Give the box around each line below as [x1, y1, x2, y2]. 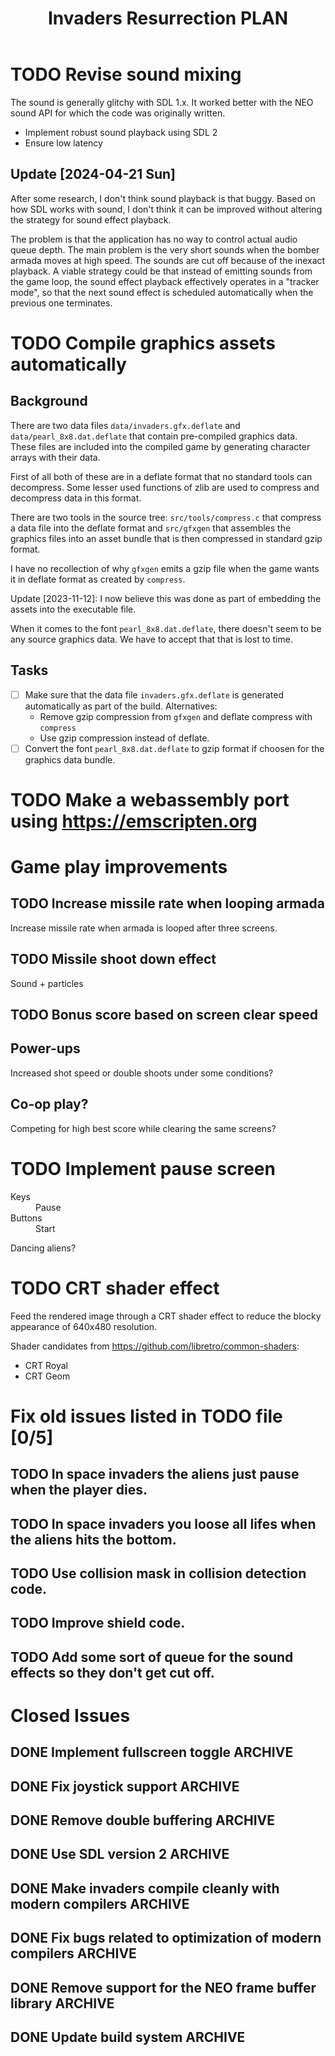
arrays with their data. [10, 451, 101, 463]
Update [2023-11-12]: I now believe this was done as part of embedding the [10, 592, 322, 604]
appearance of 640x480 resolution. [10, 1320, 158, 1332]
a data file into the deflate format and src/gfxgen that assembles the [10, 522, 292, 534]
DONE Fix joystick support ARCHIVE [10, 1778, 240, 1795]
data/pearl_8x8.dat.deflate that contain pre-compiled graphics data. [10, 430, 298, 442]
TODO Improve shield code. [10, 1615, 186, 1632]
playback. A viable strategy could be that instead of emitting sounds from [10, 265, 313, 277]
